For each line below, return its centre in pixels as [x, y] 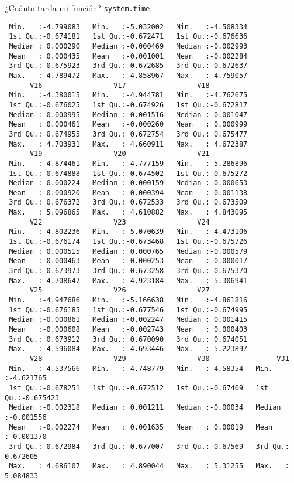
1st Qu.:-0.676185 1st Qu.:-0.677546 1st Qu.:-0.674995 [128, 310]
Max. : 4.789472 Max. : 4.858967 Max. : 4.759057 [128, 75]
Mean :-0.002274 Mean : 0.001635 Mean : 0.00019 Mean [141, 427]
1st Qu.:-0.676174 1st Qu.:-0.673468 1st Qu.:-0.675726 [128, 242]
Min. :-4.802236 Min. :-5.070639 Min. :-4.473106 [128, 232]
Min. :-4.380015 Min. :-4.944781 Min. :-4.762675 [128, 95]
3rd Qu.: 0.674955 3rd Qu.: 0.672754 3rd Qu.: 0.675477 [128, 134]
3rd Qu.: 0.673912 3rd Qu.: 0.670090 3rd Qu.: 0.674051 [128, 339]
